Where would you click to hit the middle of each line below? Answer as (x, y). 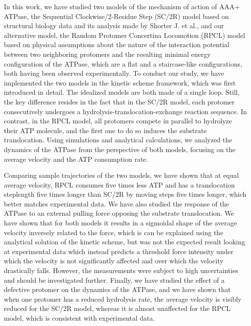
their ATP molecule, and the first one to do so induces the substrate (105, 130)
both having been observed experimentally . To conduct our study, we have (114, 73)
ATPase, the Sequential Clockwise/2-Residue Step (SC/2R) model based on (117, 16)
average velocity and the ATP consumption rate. (76, 159)
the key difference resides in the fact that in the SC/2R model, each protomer (119, 101)
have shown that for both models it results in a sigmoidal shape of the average (120, 223)
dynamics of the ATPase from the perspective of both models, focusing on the (120, 149)
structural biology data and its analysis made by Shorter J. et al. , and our (114, 26)
